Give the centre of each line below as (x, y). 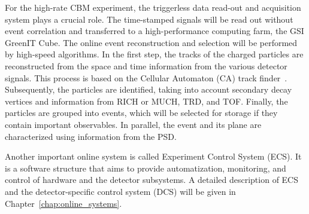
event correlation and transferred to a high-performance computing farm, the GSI (154, 31)
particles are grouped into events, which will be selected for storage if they (141, 113)
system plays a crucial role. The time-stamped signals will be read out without (149, 19)
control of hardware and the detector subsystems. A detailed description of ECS (152, 180)
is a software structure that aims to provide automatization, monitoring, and (146, 168)
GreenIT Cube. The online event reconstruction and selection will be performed (151, 42)
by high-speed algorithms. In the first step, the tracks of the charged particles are (154, 54)
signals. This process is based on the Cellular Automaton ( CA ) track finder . (146, 77)
